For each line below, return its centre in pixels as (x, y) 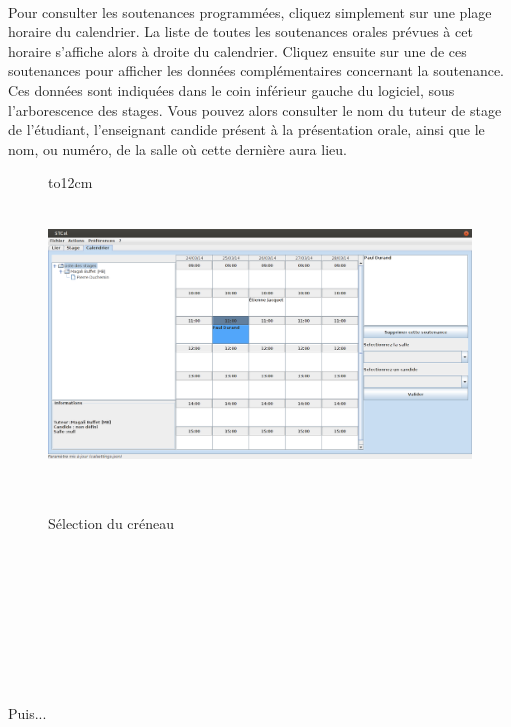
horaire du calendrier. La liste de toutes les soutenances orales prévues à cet (240, 31)
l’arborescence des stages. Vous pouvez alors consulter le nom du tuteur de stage (255, 109)
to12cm (70, 182)
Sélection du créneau (111, 522)
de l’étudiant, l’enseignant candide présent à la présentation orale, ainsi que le (246, 129)
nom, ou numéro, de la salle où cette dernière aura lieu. (177, 148)
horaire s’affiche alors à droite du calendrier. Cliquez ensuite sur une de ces (237, 50)
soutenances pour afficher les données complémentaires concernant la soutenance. (256, 70)
